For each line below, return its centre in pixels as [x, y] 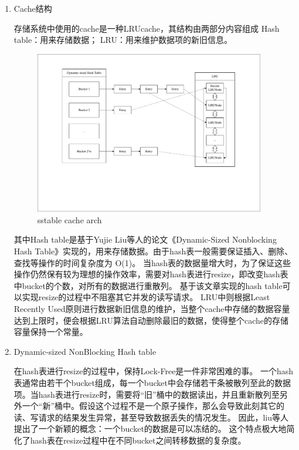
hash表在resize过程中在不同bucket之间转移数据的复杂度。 [138, 440]
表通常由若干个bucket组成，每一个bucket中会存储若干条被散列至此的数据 [152, 382]
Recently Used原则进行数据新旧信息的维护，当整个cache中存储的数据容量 [152, 308]
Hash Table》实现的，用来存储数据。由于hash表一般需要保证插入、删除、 [153, 251]
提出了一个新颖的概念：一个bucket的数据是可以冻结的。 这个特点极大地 [150, 429]
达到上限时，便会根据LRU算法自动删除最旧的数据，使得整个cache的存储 [151, 320]
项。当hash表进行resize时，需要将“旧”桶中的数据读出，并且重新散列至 [147, 394]
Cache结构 [33, 8]
